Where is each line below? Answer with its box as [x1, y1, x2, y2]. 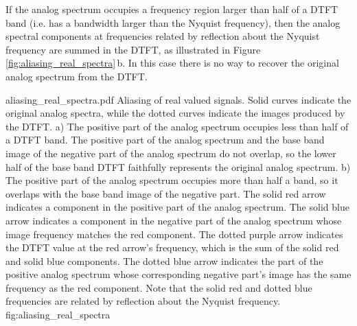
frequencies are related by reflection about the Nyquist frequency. [5, 294, 281, 308]
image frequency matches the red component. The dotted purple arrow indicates [5, 226, 343, 241]
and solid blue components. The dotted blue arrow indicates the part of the [5, 253, 323, 268]
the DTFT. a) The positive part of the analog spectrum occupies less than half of [5, 119, 349, 133]
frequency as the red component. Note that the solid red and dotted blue [5, 280, 312, 294]
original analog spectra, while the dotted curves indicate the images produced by [5, 106, 345, 120]
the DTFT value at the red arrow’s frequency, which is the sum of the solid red [5, 240, 339, 255]
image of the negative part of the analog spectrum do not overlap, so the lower [5, 145, 336, 160]
